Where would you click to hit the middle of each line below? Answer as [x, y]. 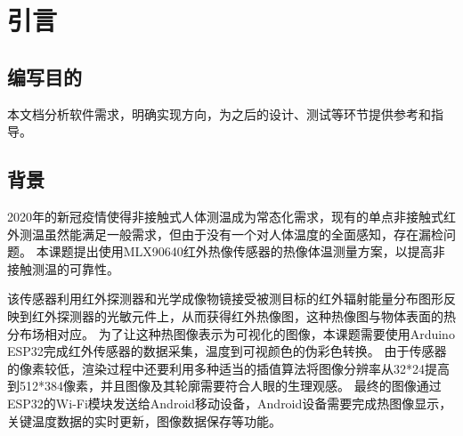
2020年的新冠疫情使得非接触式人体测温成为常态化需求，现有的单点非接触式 [225, 216]
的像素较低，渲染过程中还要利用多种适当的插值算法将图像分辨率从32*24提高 [228, 368]
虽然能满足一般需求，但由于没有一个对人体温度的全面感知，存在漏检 [244, 234]
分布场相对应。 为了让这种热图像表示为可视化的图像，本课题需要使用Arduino [231, 333]
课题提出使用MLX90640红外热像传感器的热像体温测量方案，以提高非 [247, 251]
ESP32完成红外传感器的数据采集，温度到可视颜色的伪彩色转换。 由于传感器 [227, 351]
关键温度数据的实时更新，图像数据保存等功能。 [144, 420]
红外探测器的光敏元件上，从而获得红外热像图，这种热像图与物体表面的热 [244, 315]
